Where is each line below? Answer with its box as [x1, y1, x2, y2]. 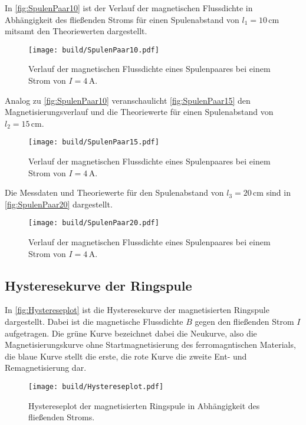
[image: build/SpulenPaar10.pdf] [28, 45, 159, 54]
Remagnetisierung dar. [5, 361, 87, 374]
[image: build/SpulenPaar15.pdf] [28, 138, 159, 147]
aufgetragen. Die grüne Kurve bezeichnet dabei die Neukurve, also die [5, 327, 257, 339]
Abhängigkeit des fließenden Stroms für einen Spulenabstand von [5, 13, 239, 25]
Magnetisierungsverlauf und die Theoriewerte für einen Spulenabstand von [5, 106, 274, 118]
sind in [266, 186, 291, 199]
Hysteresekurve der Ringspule [5, 276, 192, 294]
